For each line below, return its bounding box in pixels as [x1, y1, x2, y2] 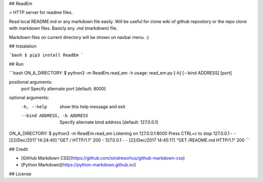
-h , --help [21, 104, 47, 109]
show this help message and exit [59, 104, 125, 109]
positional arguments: [9, 79, 53, 85]
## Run [9, 61, 24, 67]
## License [9, 171, 32, 177]
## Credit [9, 146, 28, 152]
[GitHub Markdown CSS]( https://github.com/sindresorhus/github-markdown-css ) [21, 155, 185, 161]
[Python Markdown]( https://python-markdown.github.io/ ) [21, 162, 136, 168]
